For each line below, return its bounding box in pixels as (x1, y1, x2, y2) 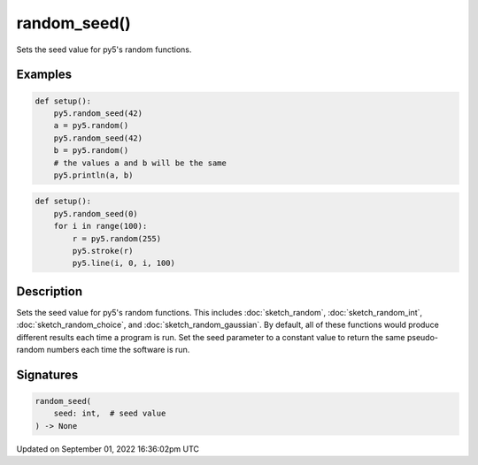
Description (16, 284, 83, 299)
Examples (16, 67, 73, 82)
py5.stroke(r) (72, 246, 134, 256)
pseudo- (406, 332, 438, 342)
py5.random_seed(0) (53, 209, 139, 218)
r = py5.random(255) (72, 233, 162, 243)
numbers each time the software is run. (46, 345, 190, 355)
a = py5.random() (53, 120, 129, 131)
